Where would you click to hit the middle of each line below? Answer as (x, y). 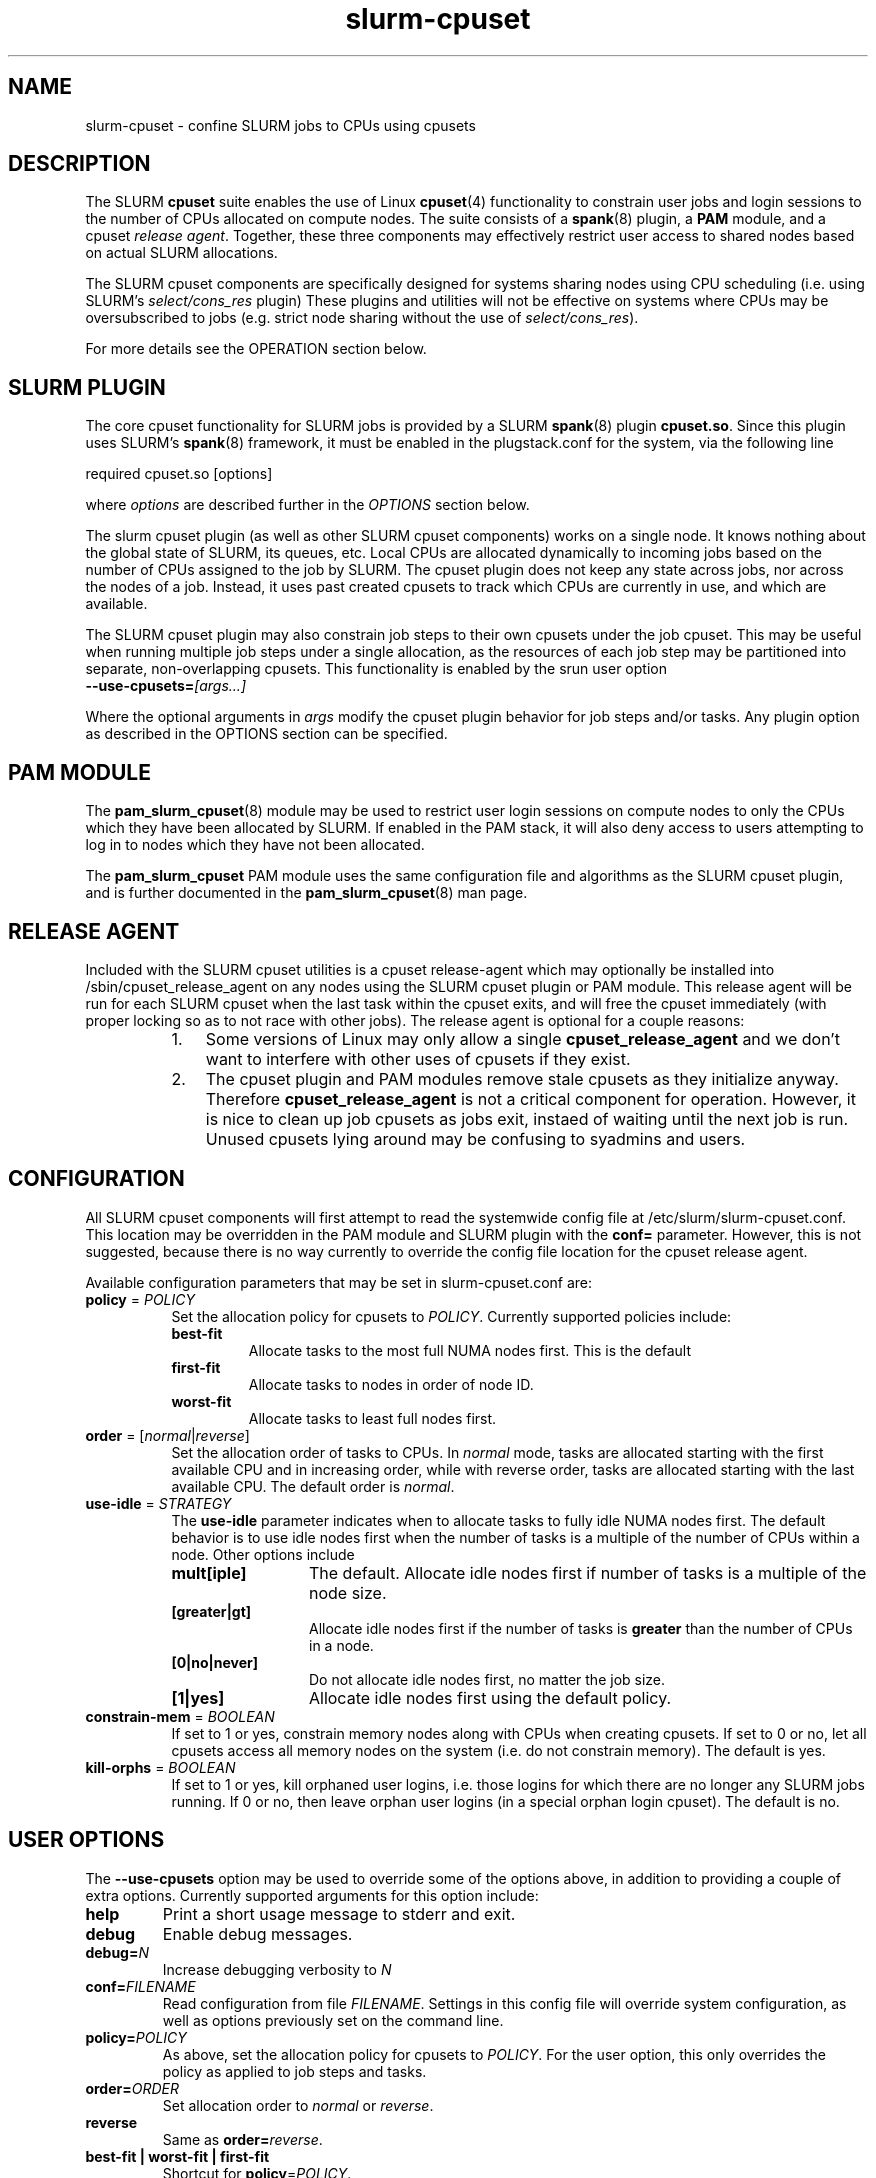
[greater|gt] (211, 1611)
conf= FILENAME (140, 1986)
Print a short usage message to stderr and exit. (339, 1913)
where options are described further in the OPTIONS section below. (307, 505)
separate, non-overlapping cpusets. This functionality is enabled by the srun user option (376, 669)
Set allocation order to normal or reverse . (298, 2105)
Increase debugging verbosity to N (277, 1969)
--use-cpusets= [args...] (166, 686)
